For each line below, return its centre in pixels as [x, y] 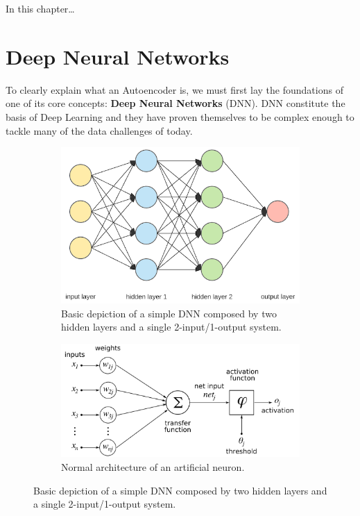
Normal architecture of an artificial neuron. [153, 466]
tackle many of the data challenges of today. [99, 130]
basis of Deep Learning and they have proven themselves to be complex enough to [180, 116]
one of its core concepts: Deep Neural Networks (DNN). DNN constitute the [175, 103]
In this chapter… [40, 8]
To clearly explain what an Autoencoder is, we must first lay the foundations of [174, 89]
